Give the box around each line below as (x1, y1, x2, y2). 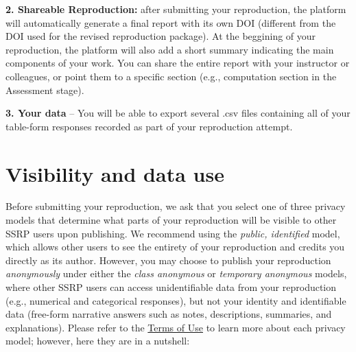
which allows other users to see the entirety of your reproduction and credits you (5, 239, 345, 254)
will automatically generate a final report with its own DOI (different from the (5, 15, 336, 30)
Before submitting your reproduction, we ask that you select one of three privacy (5, 199, 346, 213)
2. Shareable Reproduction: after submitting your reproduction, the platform (5, 2, 346, 16)
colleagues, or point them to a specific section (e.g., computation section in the (5, 69, 337, 83)
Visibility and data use (5, 159, 224, 187)
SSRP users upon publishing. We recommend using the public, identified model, (5, 226, 340, 240)
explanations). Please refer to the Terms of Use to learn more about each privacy (5, 320, 346, 334)
